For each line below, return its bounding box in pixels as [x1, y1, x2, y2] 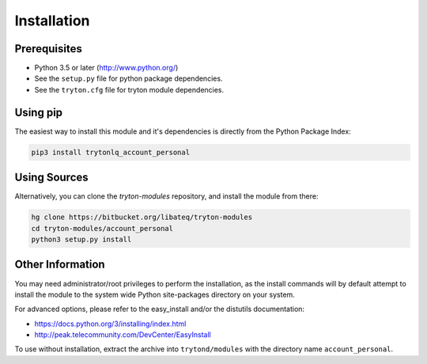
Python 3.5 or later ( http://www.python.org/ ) [34, 63, 179, 73]
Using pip [14, 105, 63, 119]
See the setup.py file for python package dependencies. [34, 74, 223, 83]
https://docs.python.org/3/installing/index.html [34, 319, 187, 328]
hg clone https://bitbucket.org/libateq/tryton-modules [31, 213, 253, 222]
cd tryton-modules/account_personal [31, 224, 174, 233]
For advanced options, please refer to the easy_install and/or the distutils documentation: [14, 305, 304, 314]
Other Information [14, 258, 106, 271]
